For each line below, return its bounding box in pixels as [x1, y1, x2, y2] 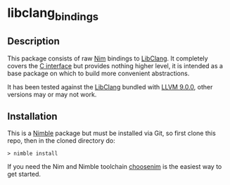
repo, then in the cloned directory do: [7, 136, 115, 145]
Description [7, 35, 60, 47]
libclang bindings [7, 5, 99, 23]
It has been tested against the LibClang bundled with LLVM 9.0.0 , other [7, 82, 213, 91]
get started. [7, 170, 41, 179]
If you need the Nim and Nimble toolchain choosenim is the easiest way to [7, 162, 222, 171]
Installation [7, 110, 58, 122]
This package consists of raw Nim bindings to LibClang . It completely [7, 54, 209, 63]
